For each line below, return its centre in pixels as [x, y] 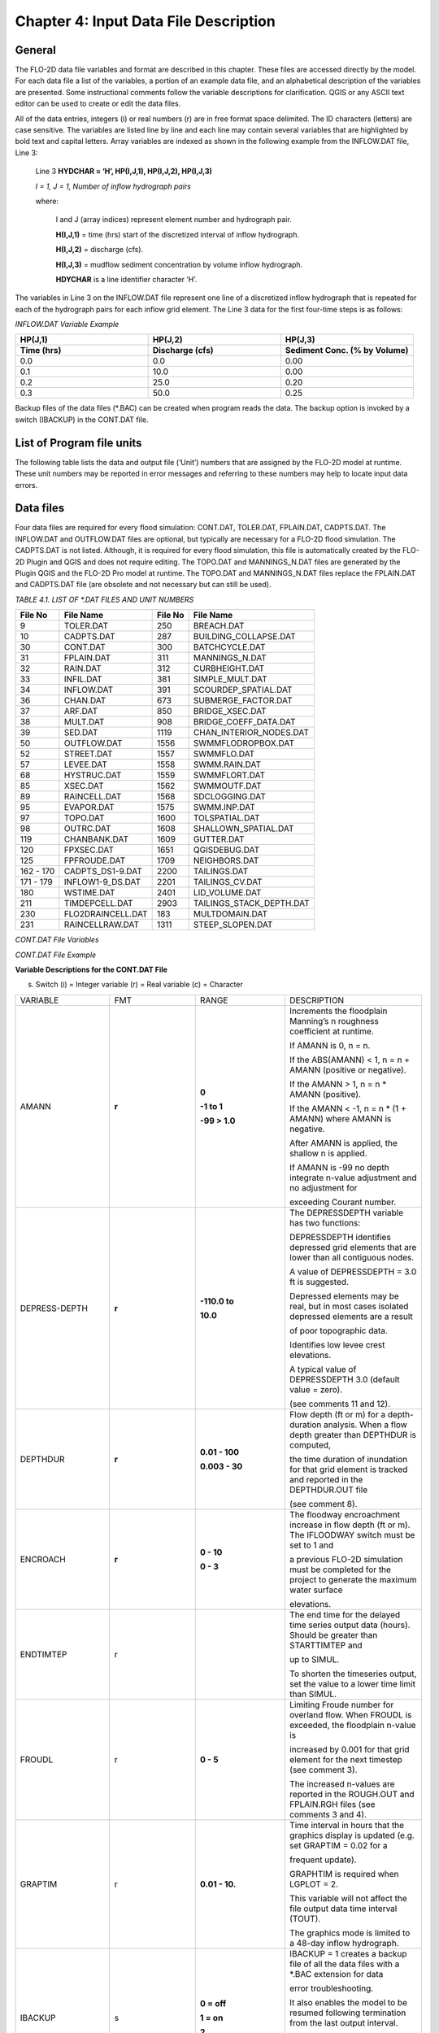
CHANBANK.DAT [96, 839]
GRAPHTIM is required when [344, 1874]
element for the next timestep [346, 1759]
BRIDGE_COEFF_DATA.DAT [244, 722]
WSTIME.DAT [89, 893]
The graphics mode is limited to [350, 1933]
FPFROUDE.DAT [95, 860]
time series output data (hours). [350, 1625]
